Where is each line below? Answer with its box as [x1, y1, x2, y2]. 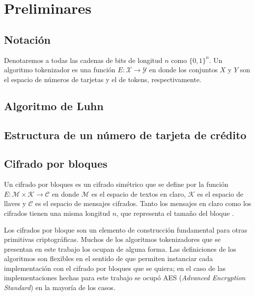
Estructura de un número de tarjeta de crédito [4, 127, 247, 142]
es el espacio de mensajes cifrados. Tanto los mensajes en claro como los [35, 198, 252, 208]
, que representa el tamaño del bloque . [116, 207, 234, 218]
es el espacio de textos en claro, [91, 188, 186, 199]
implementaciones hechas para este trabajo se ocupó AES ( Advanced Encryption [4, 272, 246, 283]
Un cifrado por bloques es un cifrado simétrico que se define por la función [4, 179, 228, 189]
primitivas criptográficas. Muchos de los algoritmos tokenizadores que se [4, 234, 221, 244]
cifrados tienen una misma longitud [4, 207, 111, 218]
